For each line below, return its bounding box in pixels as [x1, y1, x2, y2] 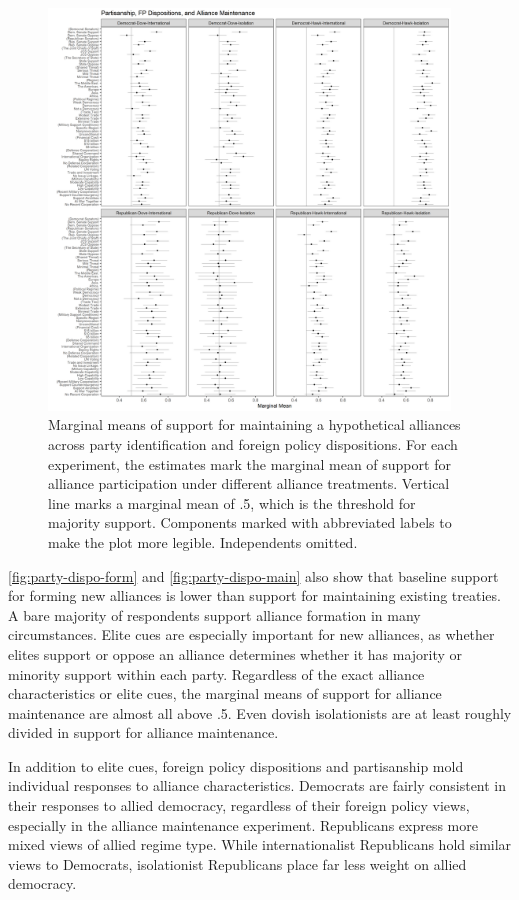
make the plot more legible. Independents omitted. [48, 531, 358, 552]
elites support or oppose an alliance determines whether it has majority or [8, 643, 463, 664]
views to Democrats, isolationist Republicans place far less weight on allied [8, 853, 467, 874]
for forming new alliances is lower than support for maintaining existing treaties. [8, 585, 501, 606]
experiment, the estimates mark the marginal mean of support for [48, 453, 451, 474]
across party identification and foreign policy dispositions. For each [48, 433, 458, 454]
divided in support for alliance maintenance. [8, 722, 279, 743]
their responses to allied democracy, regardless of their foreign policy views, [8, 795, 470, 816]
